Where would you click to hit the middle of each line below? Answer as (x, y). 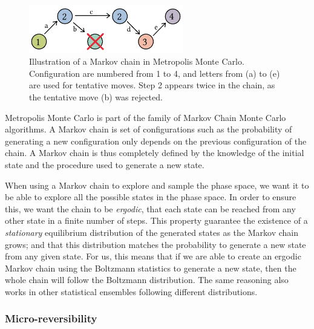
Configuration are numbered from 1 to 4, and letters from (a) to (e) (155, 73)
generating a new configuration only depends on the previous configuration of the (156, 141)
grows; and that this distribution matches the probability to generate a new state (155, 244)
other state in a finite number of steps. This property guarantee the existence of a (156, 220)
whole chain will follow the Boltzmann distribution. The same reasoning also (147, 280)
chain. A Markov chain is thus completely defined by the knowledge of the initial (155, 153)
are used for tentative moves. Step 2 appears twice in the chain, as (152, 85)
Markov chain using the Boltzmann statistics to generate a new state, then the (151, 268)
